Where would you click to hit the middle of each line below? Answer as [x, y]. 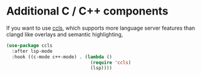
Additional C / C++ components [87, 11]
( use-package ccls [29, 45]
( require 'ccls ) [110, 62]
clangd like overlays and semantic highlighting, [65, 34]
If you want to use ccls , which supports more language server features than [101, 28]
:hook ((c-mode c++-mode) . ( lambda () [62, 57]
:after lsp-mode [32, 51]
